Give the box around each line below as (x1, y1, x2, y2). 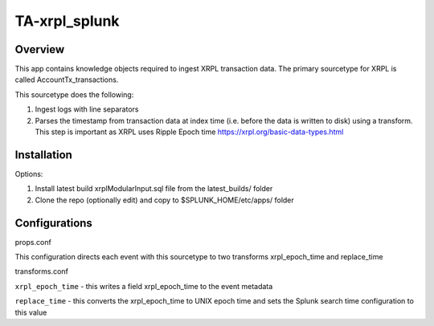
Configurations (14, 216, 92, 230)
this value (14, 308, 47, 317)
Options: (14, 169, 43, 178)
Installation (14, 148, 72, 161)
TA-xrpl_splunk (14, 12, 120, 30)
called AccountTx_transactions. (14, 75, 119, 84)
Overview (14, 43, 65, 56)
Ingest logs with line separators (35, 104, 139, 114)
